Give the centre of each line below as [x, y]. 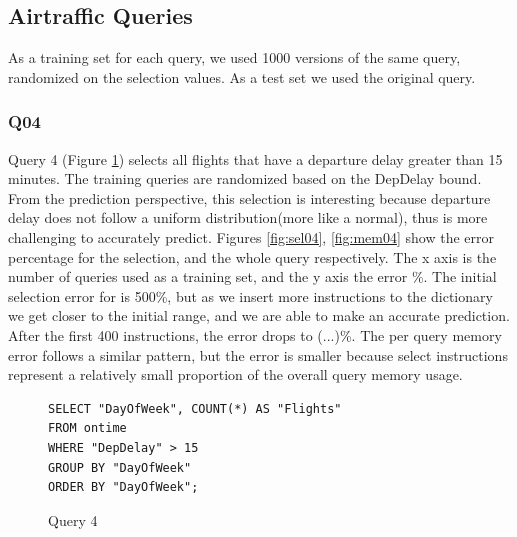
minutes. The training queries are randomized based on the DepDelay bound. [245, 178]
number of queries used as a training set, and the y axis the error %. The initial [252, 276]
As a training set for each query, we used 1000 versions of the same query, [234, 57]
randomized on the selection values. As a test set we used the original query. [242, 76]
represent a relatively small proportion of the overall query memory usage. [235, 374]
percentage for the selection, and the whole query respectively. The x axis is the [252, 256]
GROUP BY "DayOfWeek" [120, 467]
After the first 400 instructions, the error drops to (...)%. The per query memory [255, 334]
